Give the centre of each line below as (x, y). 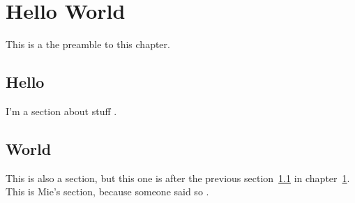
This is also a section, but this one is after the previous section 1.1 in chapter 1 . (178, 178)
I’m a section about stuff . (61, 111)
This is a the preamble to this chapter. (88, 44)
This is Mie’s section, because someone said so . (107, 191)
